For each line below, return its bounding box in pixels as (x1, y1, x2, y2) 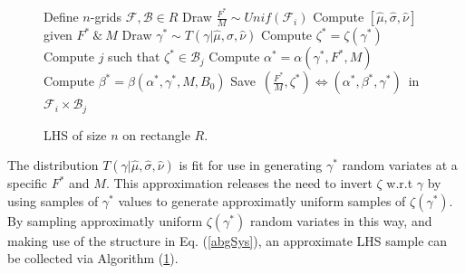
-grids (90, 7, 122, 26)
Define (44, 7, 79, 26)
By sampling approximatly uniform (7, 211, 203, 230)
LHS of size (44, 125, 107, 144)
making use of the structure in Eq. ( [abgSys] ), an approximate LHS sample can (7, 231, 448, 250)
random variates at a (342, 156, 458, 175)
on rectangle (122, 125, 190, 144)
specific (7, 174, 48, 193)
